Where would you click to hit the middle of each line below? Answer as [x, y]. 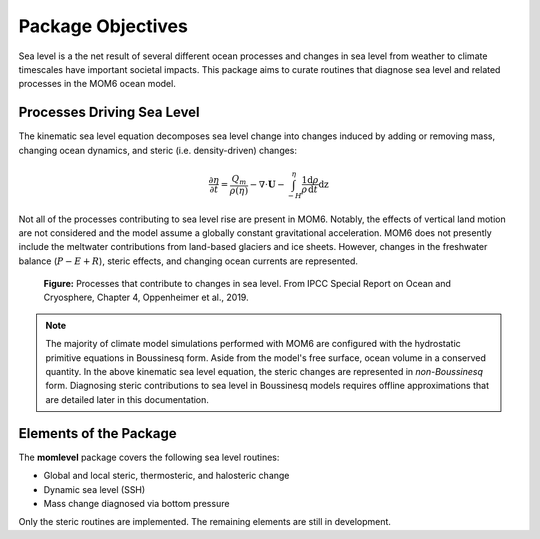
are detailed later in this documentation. [127, 399]
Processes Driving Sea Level [109, 112]
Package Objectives [103, 26]
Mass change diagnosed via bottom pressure [136, 503]
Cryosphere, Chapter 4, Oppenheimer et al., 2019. [146, 297]
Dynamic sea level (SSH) [94, 489]
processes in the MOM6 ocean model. [97, 84]
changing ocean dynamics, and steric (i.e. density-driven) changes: [158, 150]
